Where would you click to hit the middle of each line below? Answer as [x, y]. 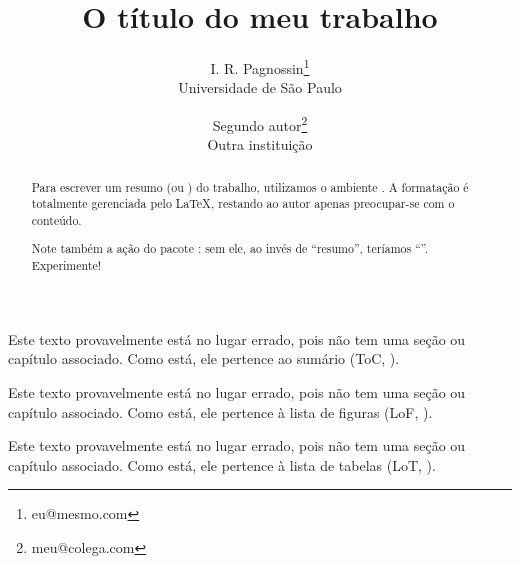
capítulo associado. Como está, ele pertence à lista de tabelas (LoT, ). [222, 464]
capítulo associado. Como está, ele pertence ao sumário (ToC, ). [204, 358]
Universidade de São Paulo [260, 87]
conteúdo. [56, 219]
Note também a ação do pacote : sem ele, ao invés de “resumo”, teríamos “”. [230, 248]
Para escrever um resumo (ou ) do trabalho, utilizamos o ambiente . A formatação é [250, 186]
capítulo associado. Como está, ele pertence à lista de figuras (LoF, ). [220, 411]
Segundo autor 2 [260, 123]
